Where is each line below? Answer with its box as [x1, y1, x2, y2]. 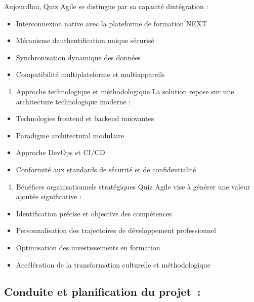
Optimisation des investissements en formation [16, 242, 160, 252]
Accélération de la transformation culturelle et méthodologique [16, 259, 210, 270]
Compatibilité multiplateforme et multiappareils [16, 69, 165, 80]
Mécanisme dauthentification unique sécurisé [16, 35, 154, 46]
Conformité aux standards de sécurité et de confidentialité [16, 164, 196, 174]
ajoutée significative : [16, 191, 81, 202]
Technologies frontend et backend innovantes [16, 113, 154, 124]
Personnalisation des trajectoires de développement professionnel [16, 225, 216, 236]
